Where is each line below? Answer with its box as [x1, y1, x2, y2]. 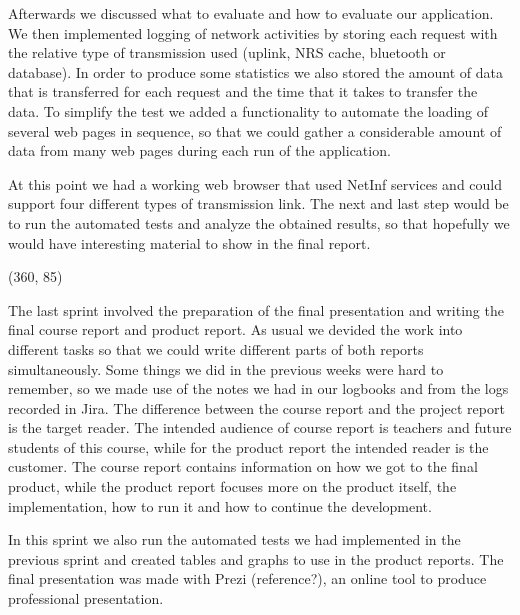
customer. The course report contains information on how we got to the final [8, 456, 478, 477]
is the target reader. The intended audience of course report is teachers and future [8, 417, 512, 438]
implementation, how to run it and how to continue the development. [8, 495, 432, 516]
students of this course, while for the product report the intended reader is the [8, 436, 489, 457]
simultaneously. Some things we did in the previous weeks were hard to [8, 358, 444, 379]
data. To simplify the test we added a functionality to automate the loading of [8, 100, 489, 121]
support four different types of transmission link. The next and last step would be [8, 193, 509, 214]
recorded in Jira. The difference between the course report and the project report [8, 397, 505, 418]
